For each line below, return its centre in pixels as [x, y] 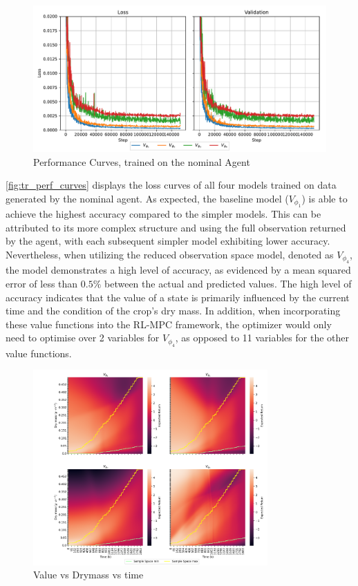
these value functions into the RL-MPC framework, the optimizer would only [169, 324]
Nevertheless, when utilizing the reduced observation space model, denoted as [170, 254]
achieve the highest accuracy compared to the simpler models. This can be [163, 214]
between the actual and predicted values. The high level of [228, 283]
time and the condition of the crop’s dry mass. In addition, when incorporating [173, 311]
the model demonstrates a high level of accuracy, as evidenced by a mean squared [178, 270]
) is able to [324, 198]
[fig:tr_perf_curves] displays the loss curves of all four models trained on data [171, 185]
